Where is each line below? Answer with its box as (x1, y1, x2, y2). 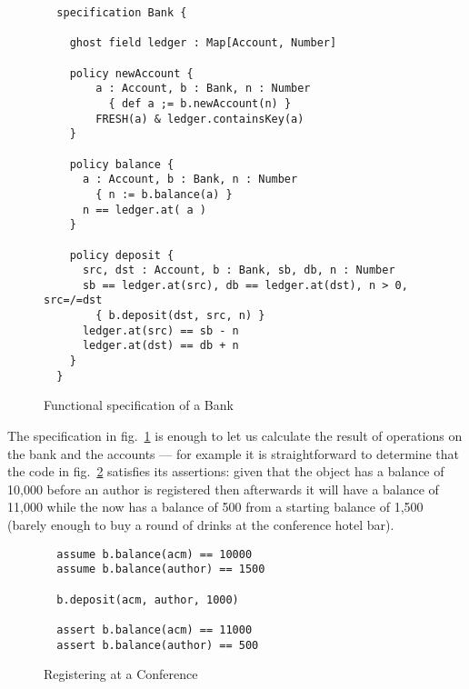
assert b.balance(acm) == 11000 (56, 623, 253, 636)
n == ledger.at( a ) (82, 203, 206, 216)
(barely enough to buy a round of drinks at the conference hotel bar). (7, 514, 394, 534)
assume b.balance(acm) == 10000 (56, 547, 253, 561)
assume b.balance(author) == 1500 (56, 563, 265, 576)
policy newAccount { (69, 66, 194, 80)
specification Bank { (56, 6, 187, 19)
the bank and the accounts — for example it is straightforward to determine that (7, 444, 460, 463)
